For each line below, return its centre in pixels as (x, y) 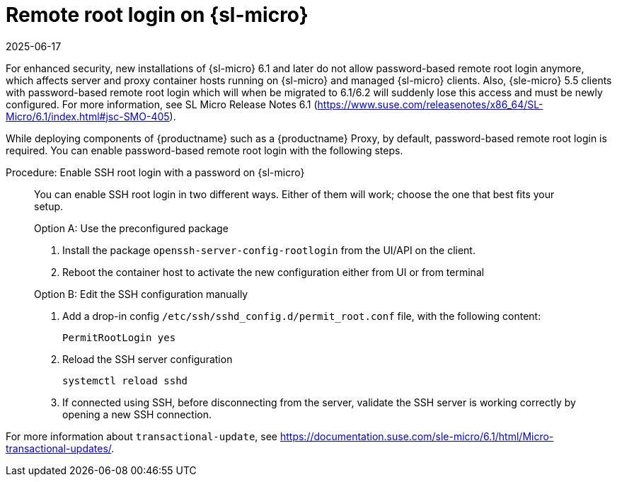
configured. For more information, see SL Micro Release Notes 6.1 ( (162, 104)
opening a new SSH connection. (137, 414)
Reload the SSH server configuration (148, 359)
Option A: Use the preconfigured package (131, 228)
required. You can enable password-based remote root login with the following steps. (204, 150)
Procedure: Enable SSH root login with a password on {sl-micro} (155, 172)
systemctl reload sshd (125, 380)
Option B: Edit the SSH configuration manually (141, 294)
